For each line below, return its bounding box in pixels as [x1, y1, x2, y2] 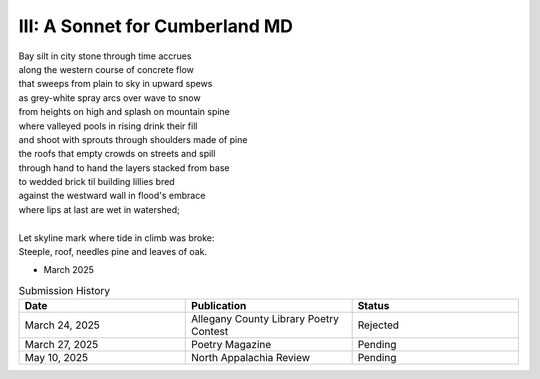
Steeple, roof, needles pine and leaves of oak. [18, 246, 208, 258]
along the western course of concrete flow [18, 63, 194, 75]
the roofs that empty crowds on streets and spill [18, 148, 216, 160]
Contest [191, 325, 229, 339]
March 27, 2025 [24, 338, 99, 352]
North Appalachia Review [191, 351, 310, 365]
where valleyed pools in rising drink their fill [18, 120, 198, 132]
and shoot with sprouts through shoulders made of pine [18, 133, 248, 145]
